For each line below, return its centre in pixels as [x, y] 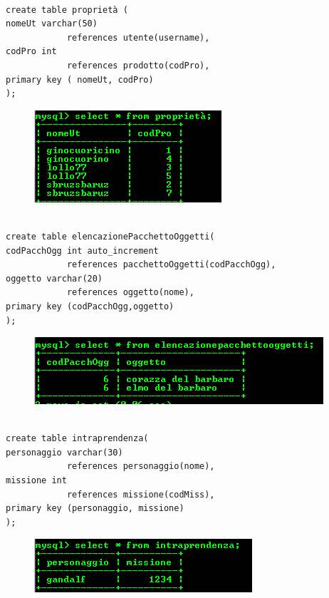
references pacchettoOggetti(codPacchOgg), [171, 265]
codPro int [31, 52]
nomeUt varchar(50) [52, 24]
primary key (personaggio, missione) [95, 509]
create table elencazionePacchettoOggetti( [110, 236]
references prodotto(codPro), [138, 65]
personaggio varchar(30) [64, 452]
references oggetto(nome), [130, 293]
